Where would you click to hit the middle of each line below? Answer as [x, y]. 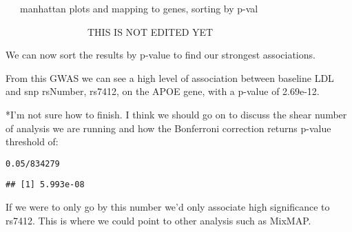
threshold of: [32, 141]
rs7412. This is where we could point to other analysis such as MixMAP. [158, 220]
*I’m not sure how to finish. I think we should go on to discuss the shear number [176, 114]
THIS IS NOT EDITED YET [150, 31]
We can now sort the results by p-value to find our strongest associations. [161, 55]
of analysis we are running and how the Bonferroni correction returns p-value [168, 128]
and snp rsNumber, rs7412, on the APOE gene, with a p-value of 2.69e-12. [163, 91]
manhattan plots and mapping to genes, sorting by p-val [139, 8]
